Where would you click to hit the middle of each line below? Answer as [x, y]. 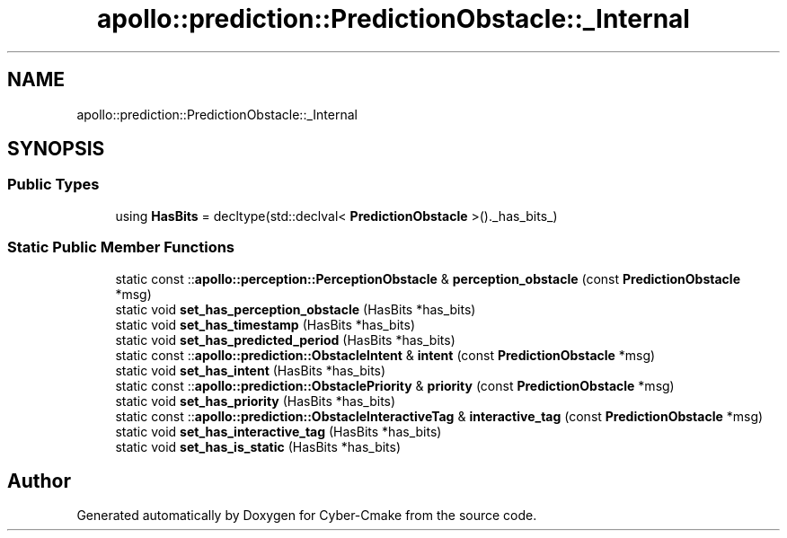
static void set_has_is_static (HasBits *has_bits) [258, 446]
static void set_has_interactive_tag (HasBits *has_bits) [279, 431]
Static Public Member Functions [121, 247]
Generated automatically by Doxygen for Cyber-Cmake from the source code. [307, 516]
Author [39, 481]
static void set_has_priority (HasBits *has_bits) [256, 401]
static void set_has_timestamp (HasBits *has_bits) [265, 324]
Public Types [53, 185]
